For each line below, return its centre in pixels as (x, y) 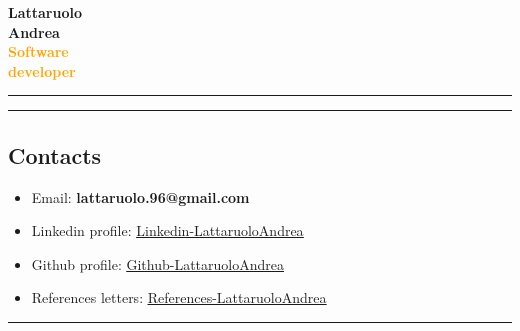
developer (42, 70)
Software (38, 51)
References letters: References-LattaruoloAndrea (179, 297)
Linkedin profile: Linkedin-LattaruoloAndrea (167, 230)
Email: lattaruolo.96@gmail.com (140, 196)
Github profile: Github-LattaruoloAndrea (157, 263)
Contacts (55, 154)
